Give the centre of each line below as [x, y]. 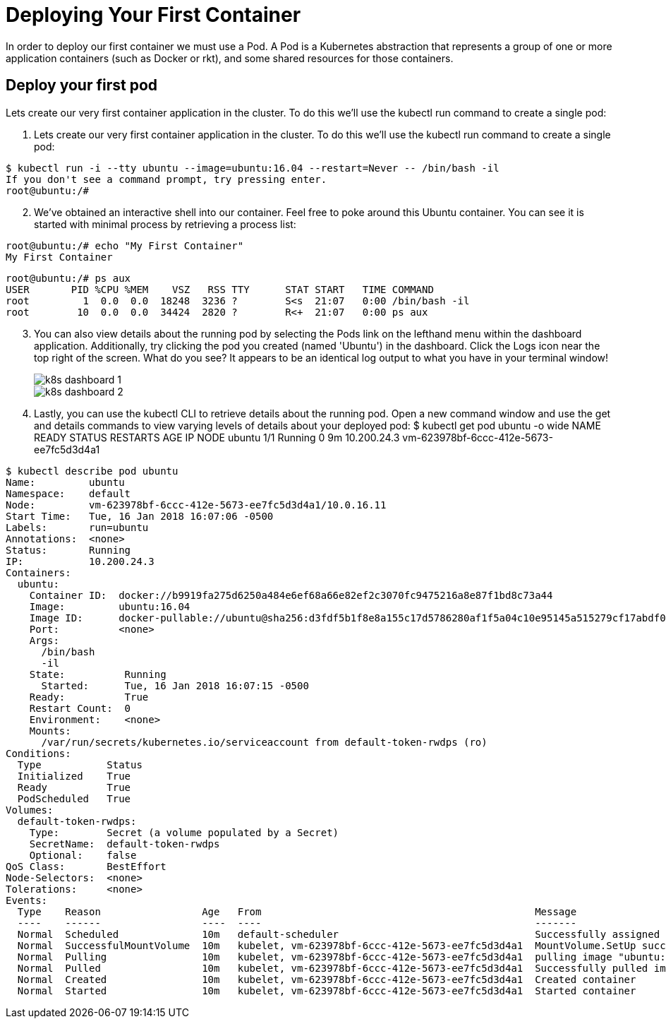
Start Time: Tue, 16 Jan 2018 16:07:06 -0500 [140, 516]
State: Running [98, 674]
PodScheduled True [74, 798]
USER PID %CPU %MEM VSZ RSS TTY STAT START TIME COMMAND [220, 289]
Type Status [80, 764]
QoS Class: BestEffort [86, 866]
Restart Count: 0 [80, 708]
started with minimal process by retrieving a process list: [165, 224]
